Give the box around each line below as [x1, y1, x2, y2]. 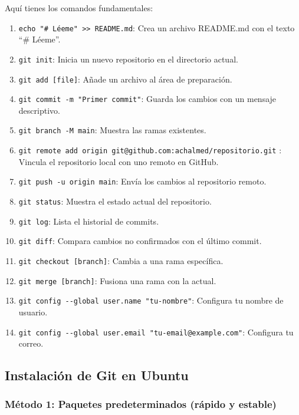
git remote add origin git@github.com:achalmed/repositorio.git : [18, 144, 282, 156]
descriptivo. [18, 104, 60, 116]
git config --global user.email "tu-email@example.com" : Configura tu [18, 325, 294, 338]
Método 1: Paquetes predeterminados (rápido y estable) [5, 397, 277, 411]
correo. [18, 337, 44, 350]
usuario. [18, 305, 48, 318]
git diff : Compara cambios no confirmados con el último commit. [18, 235, 262, 247]
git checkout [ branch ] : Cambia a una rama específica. [18, 254, 224, 266]
